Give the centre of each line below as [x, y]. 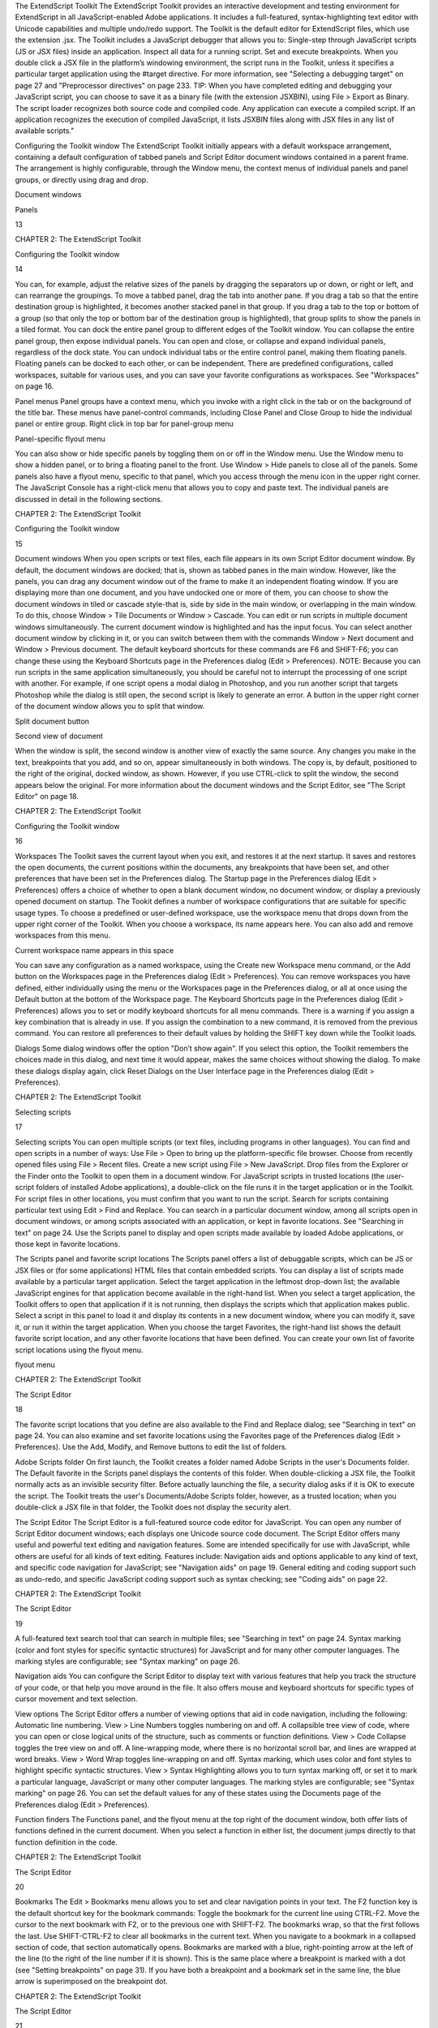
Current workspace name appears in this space [94, 950]
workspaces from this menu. [63, 935]
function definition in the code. [66, 1842]
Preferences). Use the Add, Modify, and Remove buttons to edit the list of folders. [151, 1447]
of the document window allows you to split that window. [110, 707]
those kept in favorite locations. [68, 1244]
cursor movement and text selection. [76, 1699]
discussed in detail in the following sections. [89, 499]
